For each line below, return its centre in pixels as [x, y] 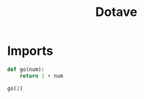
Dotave [116, 12]
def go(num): [26, 69]
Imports [30, 51]
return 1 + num [42, 76]
